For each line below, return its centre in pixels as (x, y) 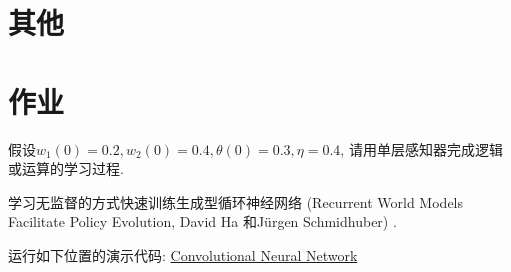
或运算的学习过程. (66, 168)
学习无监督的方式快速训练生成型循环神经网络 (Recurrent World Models (236, 201)
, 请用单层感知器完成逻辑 (421, 148)
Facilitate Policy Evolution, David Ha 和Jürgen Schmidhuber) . (202, 221)
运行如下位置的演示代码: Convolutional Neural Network (183, 254)
